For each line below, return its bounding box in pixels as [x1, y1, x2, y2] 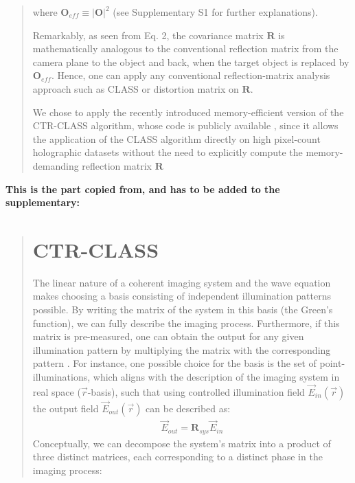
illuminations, [32, 370, 91, 383]
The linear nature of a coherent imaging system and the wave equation [32, 275, 331, 289]
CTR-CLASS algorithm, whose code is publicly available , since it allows [32, 118, 339, 133]
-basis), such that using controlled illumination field [87, 384, 305, 398]
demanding [32, 158, 79, 172]
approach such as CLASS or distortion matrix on [32, 81, 239, 96]
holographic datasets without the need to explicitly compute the [32, 145, 303, 159]
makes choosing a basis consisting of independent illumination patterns [32, 289, 332, 303]
